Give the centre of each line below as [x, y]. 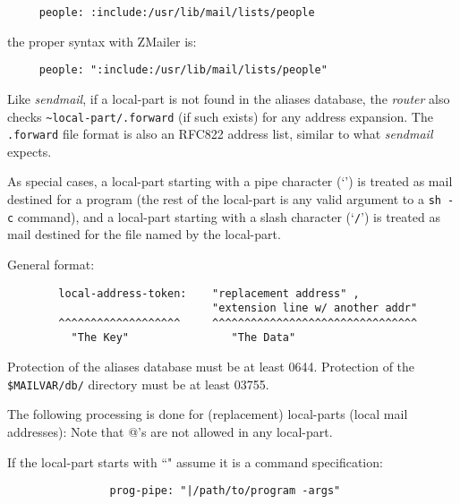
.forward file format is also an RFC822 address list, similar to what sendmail [220, 134]
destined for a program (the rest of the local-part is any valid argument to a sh [224, 199]
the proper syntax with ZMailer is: [102, 41]
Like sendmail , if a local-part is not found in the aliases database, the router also [229, 98]
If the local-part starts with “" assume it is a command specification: [195, 461]
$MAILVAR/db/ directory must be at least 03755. [138, 384]
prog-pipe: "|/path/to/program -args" [225, 491]
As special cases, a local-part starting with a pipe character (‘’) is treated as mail [230, 181]
